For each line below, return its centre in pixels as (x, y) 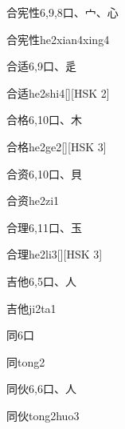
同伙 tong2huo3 (43, 415)
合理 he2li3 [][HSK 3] (55, 254)
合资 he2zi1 (33, 200)
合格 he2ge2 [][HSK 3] (57, 146)
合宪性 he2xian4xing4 (58, 39)
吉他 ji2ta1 (31, 308)
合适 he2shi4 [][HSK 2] (58, 92)
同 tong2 (26, 361)
